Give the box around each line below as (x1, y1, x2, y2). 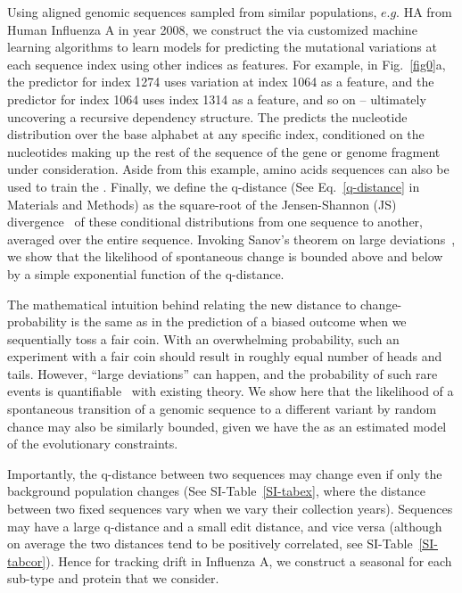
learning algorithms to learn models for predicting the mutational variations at (7, 37, 437, 56)
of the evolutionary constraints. (7, 434, 178, 453)
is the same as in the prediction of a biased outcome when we (70, 312, 407, 331)
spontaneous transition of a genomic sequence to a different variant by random (7, 399, 437, 418)
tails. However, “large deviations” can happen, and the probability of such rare (7, 364, 438, 383)
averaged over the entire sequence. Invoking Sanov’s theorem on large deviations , (7, 229, 456, 248)
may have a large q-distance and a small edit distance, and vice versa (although (7, 516, 442, 535)
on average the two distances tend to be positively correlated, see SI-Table (7, 534, 413, 553)
